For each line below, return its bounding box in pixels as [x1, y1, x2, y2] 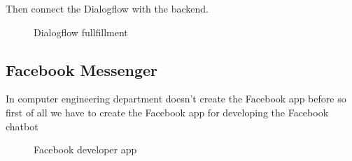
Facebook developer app [34, 142, 137, 157]
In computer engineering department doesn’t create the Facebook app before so [6, 91, 346, 106]
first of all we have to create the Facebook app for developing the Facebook [6, 105, 329, 119]
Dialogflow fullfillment [34, 24, 128, 39]
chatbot [6, 118, 38, 133]
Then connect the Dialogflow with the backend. [6, 1, 209, 15]
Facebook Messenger [6, 59, 158, 80]
